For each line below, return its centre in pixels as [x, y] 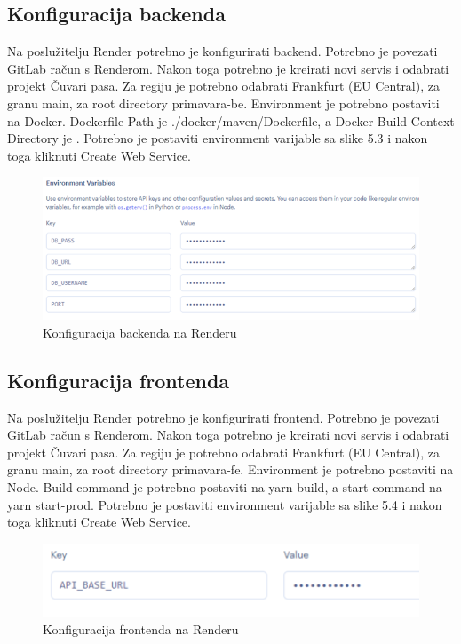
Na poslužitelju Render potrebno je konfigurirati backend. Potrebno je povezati [223, 51]
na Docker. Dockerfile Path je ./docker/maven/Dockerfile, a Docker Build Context [231, 120]
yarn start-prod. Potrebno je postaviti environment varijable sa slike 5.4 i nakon [225, 504]
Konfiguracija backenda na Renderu [140, 332]
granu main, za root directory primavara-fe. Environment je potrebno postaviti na [230, 469]
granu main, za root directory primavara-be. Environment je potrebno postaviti [223, 103]
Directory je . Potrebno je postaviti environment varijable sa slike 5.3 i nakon [218, 138]
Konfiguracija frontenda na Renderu [141, 629]
